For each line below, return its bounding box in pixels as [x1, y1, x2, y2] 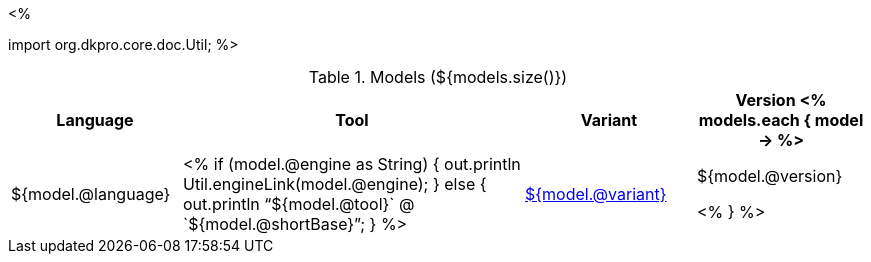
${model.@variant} [525, 184, 667, 204]
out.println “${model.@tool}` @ [183, 194, 415, 214]
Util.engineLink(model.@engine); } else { [183, 174, 487, 194]
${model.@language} [11, 184, 171, 204]
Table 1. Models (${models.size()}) [308, 67, 568, 87]
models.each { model [698, 110, 864, 130]
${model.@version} [697, 166, 843, 186]
